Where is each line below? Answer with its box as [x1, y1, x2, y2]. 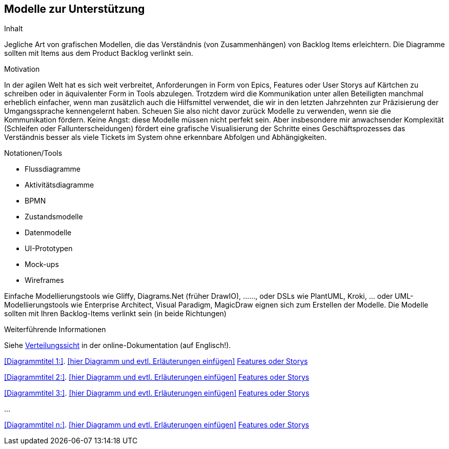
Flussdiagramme [25, 165, 80, 174]
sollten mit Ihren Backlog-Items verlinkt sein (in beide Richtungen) [4, 309, 227, 318]
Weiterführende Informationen [4, 325, 106, 334]
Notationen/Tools [4, 149, 63, 158]
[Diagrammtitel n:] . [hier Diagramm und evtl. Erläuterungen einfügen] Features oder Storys [4, 420, 309, 430]
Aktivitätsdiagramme [25, 180, 94, 190]
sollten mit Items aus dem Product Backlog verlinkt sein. [4, 49, 193, 58]
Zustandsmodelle [25, 212, 83, 221]
